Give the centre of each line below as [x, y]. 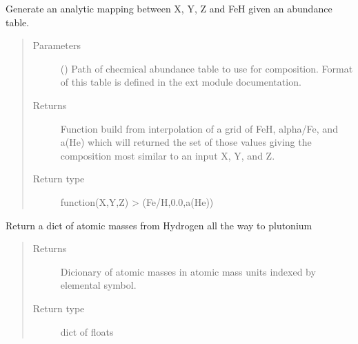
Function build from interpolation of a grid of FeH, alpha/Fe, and [199, 128]
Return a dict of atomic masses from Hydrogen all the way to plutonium [159, 225]
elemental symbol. [98, 285]
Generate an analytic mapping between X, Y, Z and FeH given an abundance [169, 8]
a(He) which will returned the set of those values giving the [186, 142]
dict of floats [87, 331]
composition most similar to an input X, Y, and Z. [168, 155]
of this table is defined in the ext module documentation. [181, 82]
